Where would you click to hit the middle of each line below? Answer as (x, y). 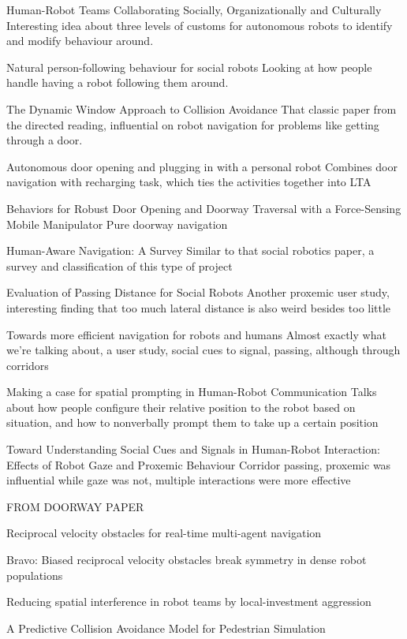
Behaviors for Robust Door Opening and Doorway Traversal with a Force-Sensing (204, 208)
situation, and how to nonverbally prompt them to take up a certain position (192, 422)
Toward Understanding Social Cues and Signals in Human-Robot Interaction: (193, 449)
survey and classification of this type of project (119, 265)
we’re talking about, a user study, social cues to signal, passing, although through (203, 350)
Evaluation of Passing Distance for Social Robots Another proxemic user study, (198, 292)
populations (35, 575)
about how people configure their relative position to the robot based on (181, 407)
